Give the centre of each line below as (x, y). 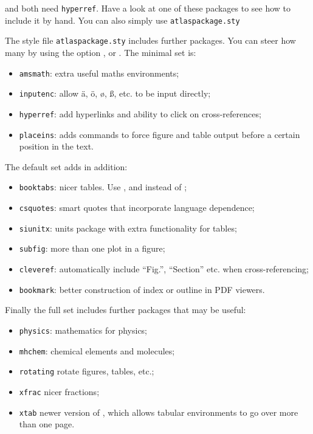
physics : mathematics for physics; (83, 330)
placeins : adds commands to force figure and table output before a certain (160, 134)
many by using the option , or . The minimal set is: (101, 52)
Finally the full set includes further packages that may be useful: (126, 310)
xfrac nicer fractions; (59, 391)
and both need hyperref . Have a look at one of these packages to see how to (148, 8)
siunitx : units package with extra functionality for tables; (128, 228)
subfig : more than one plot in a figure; (92, 248)
